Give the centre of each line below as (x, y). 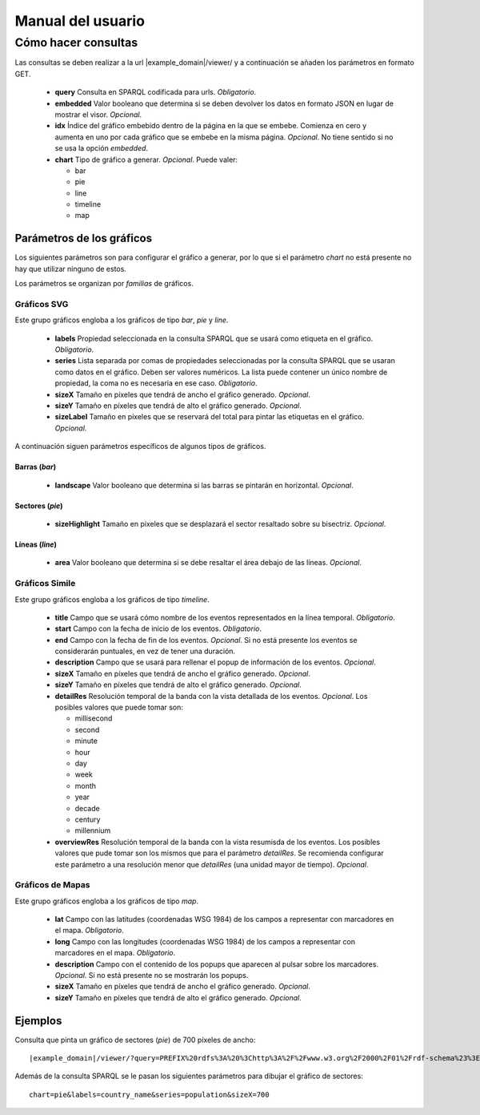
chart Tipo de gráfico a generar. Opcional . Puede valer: (146, 160)
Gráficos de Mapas (52, 885)
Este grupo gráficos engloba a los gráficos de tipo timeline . (112, 599)
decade (87, 808)
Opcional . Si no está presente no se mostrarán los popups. (152, 975)
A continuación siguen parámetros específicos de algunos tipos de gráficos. (140, 446)
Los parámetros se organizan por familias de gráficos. (104, 284)
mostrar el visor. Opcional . (98, 114)
